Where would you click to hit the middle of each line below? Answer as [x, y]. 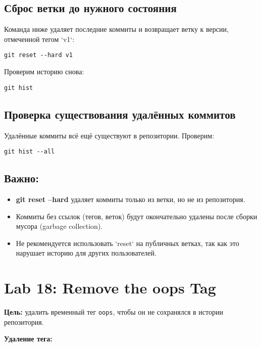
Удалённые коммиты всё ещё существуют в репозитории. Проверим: [109, 135]
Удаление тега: [28, 339]
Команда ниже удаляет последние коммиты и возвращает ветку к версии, [116, 29]
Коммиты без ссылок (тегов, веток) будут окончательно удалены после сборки [137, 216]
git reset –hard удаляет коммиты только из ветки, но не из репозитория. [130, 199]
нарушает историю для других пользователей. [86, 253]
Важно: [22, 178]
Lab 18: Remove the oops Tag [110, 288]
